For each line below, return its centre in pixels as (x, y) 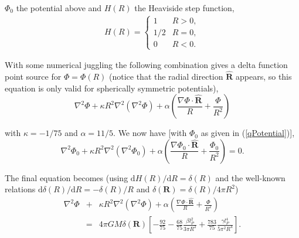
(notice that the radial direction (166, 76)
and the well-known (250, 177)
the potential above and (59, 8)
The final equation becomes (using (67, 177)
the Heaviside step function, (184, 8)
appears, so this (264, 76)
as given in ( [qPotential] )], (248, 133)
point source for (33, 76)
